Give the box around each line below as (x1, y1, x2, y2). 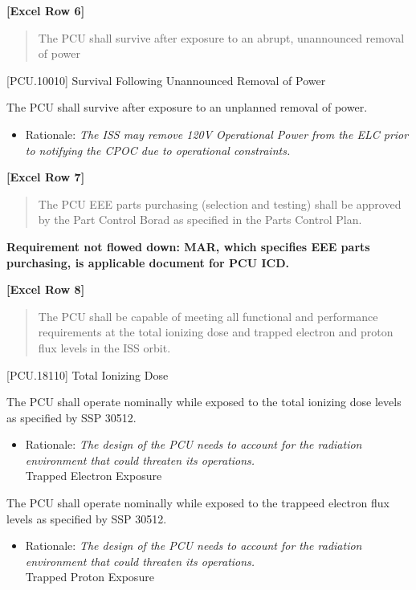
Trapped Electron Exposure (25, 467, 162, 484)
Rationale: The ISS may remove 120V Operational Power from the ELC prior (25, 125, 409, 142)
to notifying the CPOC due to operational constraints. (25, 141, 291, 158)
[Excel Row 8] (6, 281, 85, 298)
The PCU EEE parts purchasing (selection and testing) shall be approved (38, 195, 402, 212)
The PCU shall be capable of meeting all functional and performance (38, 307, 378, 324)
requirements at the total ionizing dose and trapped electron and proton (38, 323, 394, 340)
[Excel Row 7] (6, 169, 85, 185)
